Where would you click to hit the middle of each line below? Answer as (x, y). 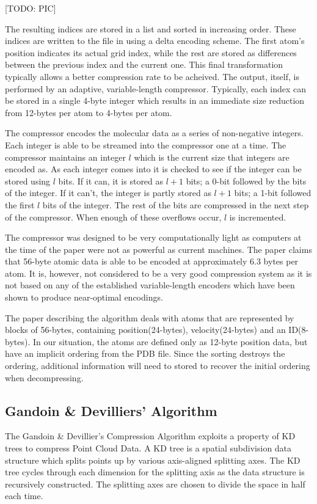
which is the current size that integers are (212, 157)
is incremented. (258, 217)
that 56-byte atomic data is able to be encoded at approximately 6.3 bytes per (152, 261)
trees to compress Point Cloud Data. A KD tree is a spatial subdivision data (148, 448)
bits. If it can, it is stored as (111, 181)
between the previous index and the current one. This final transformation (144, 64)
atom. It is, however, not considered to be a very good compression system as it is (158, 273)
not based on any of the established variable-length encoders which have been (150, 285)
